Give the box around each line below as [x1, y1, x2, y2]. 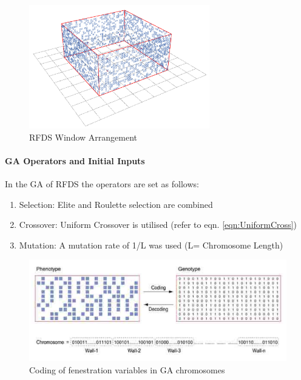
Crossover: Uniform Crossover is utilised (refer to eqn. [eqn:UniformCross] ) [19, 218, 297, 231]
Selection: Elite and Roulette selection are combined [19, 198, 213, 210]
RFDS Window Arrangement [29, 130, 138, 143]
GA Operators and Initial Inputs [5, 154, 145, 167]
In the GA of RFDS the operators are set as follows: [5, 178, 199, 190]
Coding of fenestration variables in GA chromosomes [29, 364, 225, 376]
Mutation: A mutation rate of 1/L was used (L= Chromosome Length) [19, 238, 283, 251]
